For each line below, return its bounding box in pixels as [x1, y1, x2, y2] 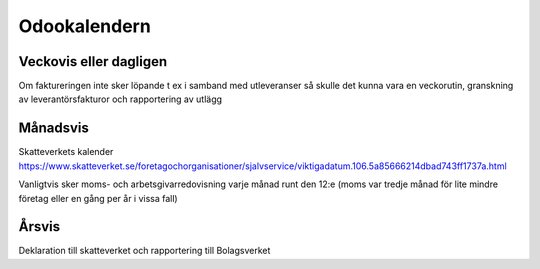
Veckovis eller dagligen [18, 53, 168, 70]
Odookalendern [18, 15, 152, 37]
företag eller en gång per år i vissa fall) [18, 192, 179, 204]
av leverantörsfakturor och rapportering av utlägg [18, 93, 223, 105]
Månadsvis [18, 120, 90, 137]
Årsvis [18, 218, 61, 235]
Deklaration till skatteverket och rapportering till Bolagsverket [18, 245, 271, 257]
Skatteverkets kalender [18, 146, 114, 158]
